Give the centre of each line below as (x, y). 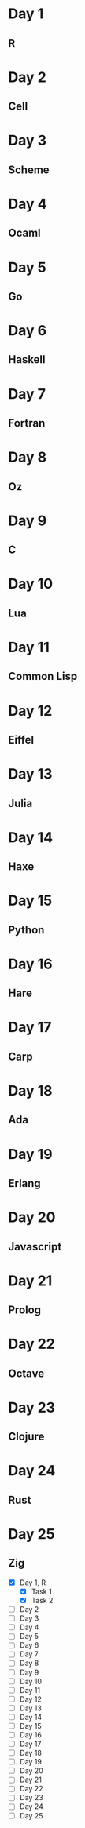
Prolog (25, 1310)
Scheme (29, 170)
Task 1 (42, 1591)
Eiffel (21, 740)
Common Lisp (43, 676)
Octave (26, 1373)
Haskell (27, 359)
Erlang (24, 1183)
